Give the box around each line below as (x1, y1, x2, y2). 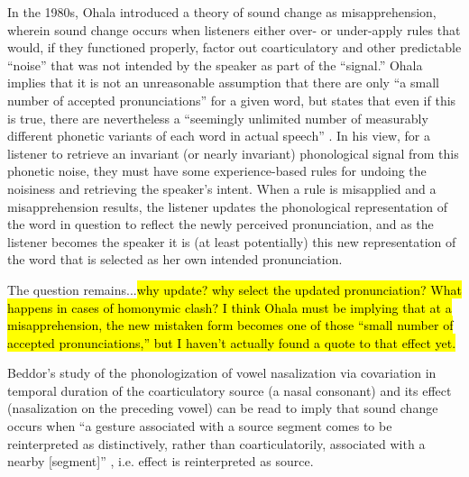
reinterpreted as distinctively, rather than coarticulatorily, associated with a (7, 434, 426, 453)
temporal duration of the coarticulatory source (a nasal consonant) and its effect (7, 381, 452, 399)
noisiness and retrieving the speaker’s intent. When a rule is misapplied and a (7, 179, 437, 197)
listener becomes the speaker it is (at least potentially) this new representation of (7, 232, 456, 251)
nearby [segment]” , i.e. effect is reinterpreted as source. (7, 452, 314, 471)
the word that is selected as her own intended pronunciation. (7, 250, 343, 269)
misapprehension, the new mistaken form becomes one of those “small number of (7, 316, 454, 335)
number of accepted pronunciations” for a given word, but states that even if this (7, 90, 456, 109)
